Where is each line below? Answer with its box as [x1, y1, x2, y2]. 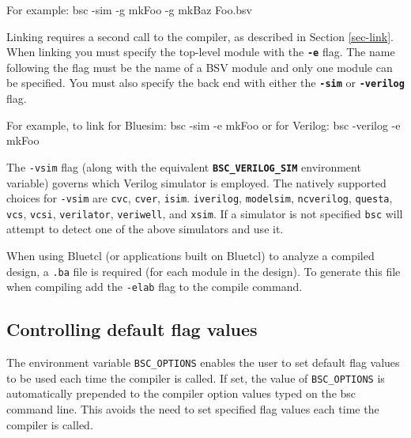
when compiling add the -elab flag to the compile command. [6, 278, 303, 295]
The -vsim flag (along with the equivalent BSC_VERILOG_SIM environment [6, 158, 361, 175]
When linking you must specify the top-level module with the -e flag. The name [6, 43, 395, 60]
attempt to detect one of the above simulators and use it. [6, 221, 284, 237]
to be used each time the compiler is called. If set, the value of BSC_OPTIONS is [6, 369, 385, 386]
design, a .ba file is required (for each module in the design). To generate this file [6, 262, 401, 279]
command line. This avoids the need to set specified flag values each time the [6, 401, 379, 417]
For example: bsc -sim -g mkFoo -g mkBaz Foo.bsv [6, 2, 252, 17]
